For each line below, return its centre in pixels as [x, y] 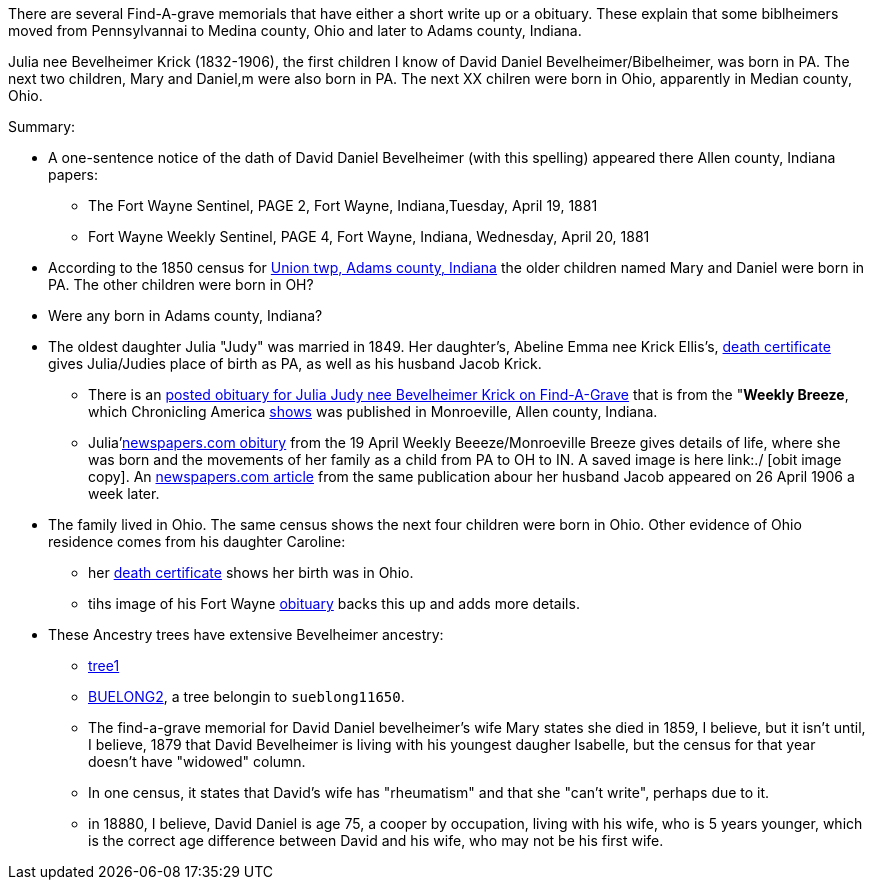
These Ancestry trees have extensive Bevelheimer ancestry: [246, 634]
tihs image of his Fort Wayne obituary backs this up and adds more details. [334, 603]
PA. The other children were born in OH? [181, 284]
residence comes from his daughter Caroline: [197, 541]
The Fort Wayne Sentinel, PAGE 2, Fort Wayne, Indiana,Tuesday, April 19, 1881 [343, 205]
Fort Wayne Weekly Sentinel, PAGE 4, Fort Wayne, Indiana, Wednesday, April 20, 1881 [369, 236]
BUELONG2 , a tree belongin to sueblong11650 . [246, 696]
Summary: [42, 126]
